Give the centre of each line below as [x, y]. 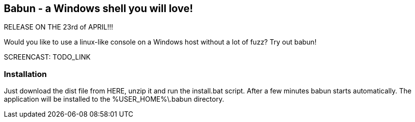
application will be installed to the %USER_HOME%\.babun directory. [114, 99]
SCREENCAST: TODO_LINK [47, 57]
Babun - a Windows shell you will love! [99, 8]
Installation [25, 74]
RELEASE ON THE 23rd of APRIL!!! [59, 27]
